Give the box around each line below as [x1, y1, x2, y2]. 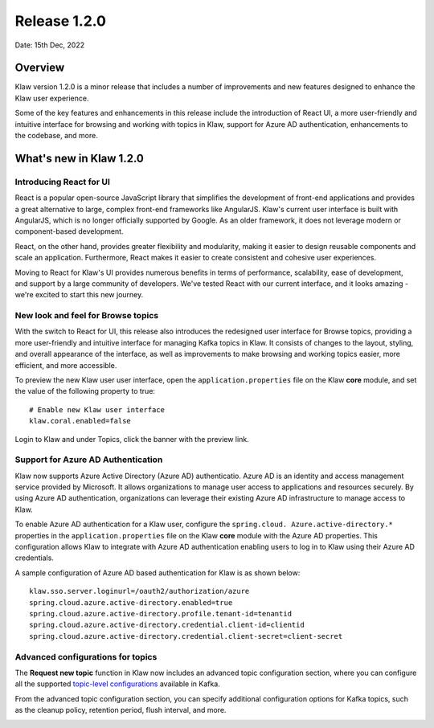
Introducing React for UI [14, 176, 110, 187]
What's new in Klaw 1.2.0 [14, 151, 144, 165]
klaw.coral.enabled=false [29, 416, 132, 426]
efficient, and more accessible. [14, 360, 117, 370]
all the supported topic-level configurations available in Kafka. [14, 679, 220, 689]
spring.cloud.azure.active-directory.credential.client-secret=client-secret [29, 632, 343, 640]
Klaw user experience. [14, 93, 89, 103]
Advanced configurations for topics [14, 651, 158, 662]
